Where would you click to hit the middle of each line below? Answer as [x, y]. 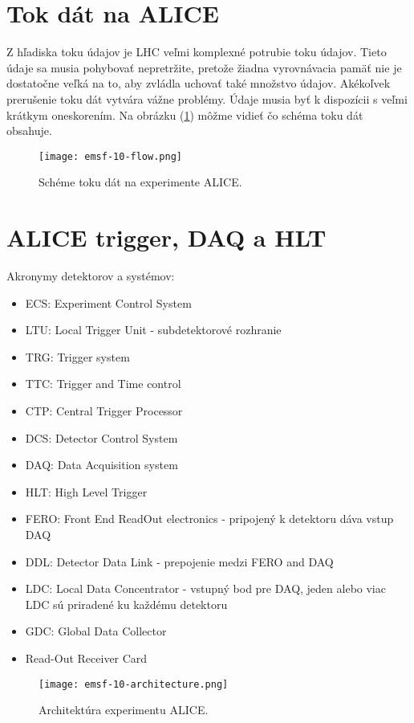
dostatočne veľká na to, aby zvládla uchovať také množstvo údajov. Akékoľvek [199, 83]
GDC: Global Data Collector [96, 631]
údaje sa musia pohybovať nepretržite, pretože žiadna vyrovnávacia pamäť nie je [204, 67]
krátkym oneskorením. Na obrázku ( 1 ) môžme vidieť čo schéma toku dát [185, 114]
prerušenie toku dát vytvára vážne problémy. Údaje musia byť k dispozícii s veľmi [207, 98]
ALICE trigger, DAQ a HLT [166, 237]
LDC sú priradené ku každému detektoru [126, 604]
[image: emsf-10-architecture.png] [134, 684]
